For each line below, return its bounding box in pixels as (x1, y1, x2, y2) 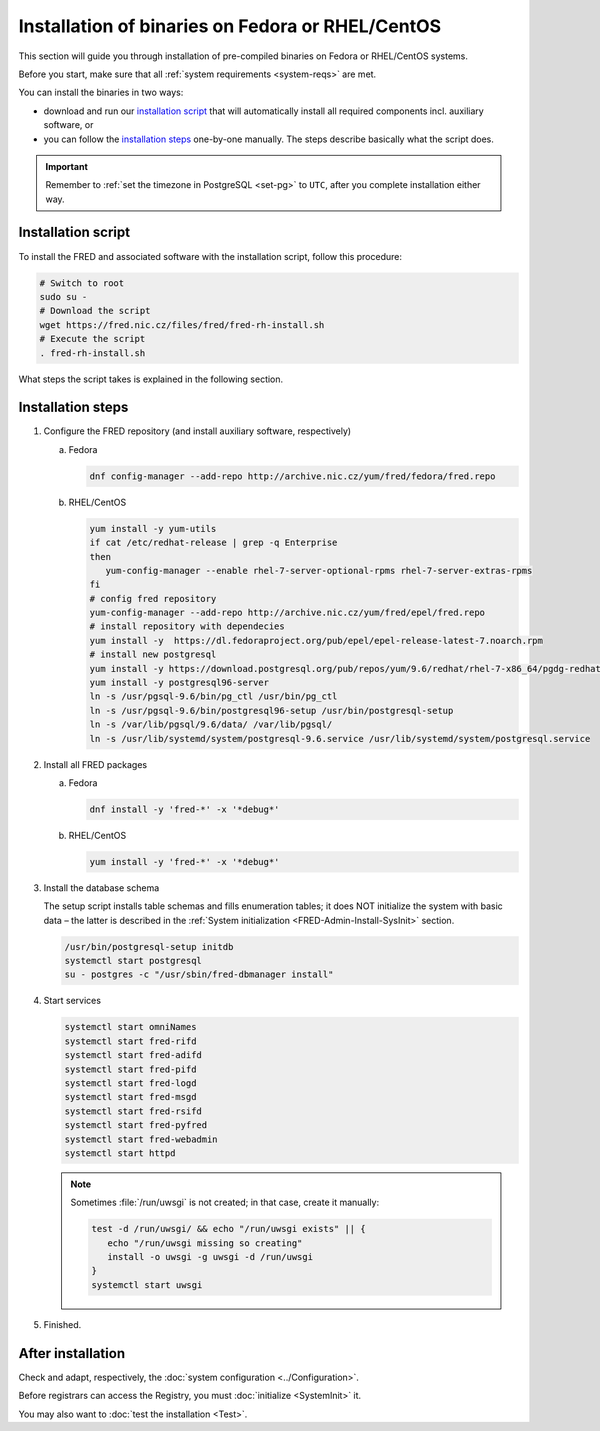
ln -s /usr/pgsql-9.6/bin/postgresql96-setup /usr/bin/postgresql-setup (89, 705, 454, 716)
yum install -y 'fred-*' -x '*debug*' (89, 856, 280, 867)
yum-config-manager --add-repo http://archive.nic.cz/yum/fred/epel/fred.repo (89, 607, 485, 619)
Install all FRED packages (43, 758, 148, 770)
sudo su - (39, 291, 88, 302)
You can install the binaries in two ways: (18, 86, 184, 99)
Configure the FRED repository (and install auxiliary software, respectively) (43, 425, 352, 437)
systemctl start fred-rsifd (64, 1105, 202, 1117)
